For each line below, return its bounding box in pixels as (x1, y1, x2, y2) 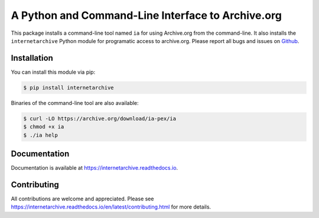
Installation (11, 53, 53, 63)
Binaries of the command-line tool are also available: (11, 99, 139, 106)
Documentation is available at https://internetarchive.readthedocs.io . (11, 164, 178, 171)
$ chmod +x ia (23, 124, 64, 130)
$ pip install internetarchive (23, 84, 115, 91)
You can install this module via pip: (11, 68, 96, 75)
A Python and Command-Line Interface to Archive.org (11, 9, 282, 22)
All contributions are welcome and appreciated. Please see (11, 195, 154, 202)
